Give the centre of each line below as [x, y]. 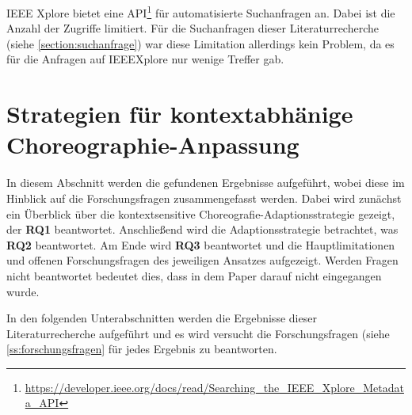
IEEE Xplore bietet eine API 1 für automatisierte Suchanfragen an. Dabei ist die [201, 11]
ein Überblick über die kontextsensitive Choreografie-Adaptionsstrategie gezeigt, [201, 213]
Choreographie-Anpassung [153, 145]
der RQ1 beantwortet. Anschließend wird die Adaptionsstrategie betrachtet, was [202, 229]
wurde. [23, 291]
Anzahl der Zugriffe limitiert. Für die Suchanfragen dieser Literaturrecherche [193, 28]
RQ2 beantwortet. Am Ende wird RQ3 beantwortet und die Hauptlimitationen [201, 244]
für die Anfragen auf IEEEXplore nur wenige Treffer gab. [145, 59]
